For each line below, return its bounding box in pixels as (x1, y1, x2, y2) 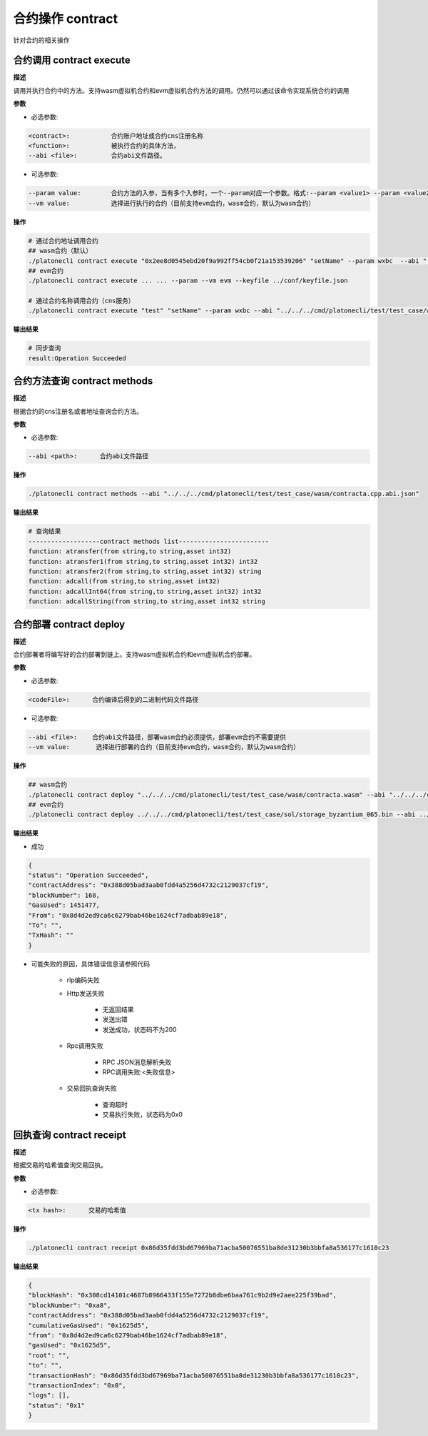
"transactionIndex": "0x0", (28, 1381, 126, 1390)
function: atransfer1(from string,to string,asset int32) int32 (28, 558, 258, 565)
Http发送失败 (66, 989, 105, 997)
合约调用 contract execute (13, 54, 131, 66)
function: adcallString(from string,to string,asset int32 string (28, 598, 265, 605)
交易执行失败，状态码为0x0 (102, 1110, 183, 1119)
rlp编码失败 (66, 976, 100, 984)
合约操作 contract (13, 11, 118, 26)
